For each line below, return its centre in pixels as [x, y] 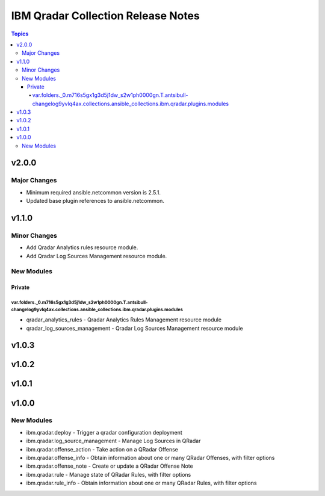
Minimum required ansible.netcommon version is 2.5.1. [94, 192]
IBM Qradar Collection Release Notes [105, 16]
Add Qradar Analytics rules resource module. [82, 247]
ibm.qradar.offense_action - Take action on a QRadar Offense [102, 449]
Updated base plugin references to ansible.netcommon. [95, 201]
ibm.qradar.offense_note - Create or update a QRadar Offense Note [110, 466]
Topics [20, 34]
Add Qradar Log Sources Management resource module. [97, 256]
